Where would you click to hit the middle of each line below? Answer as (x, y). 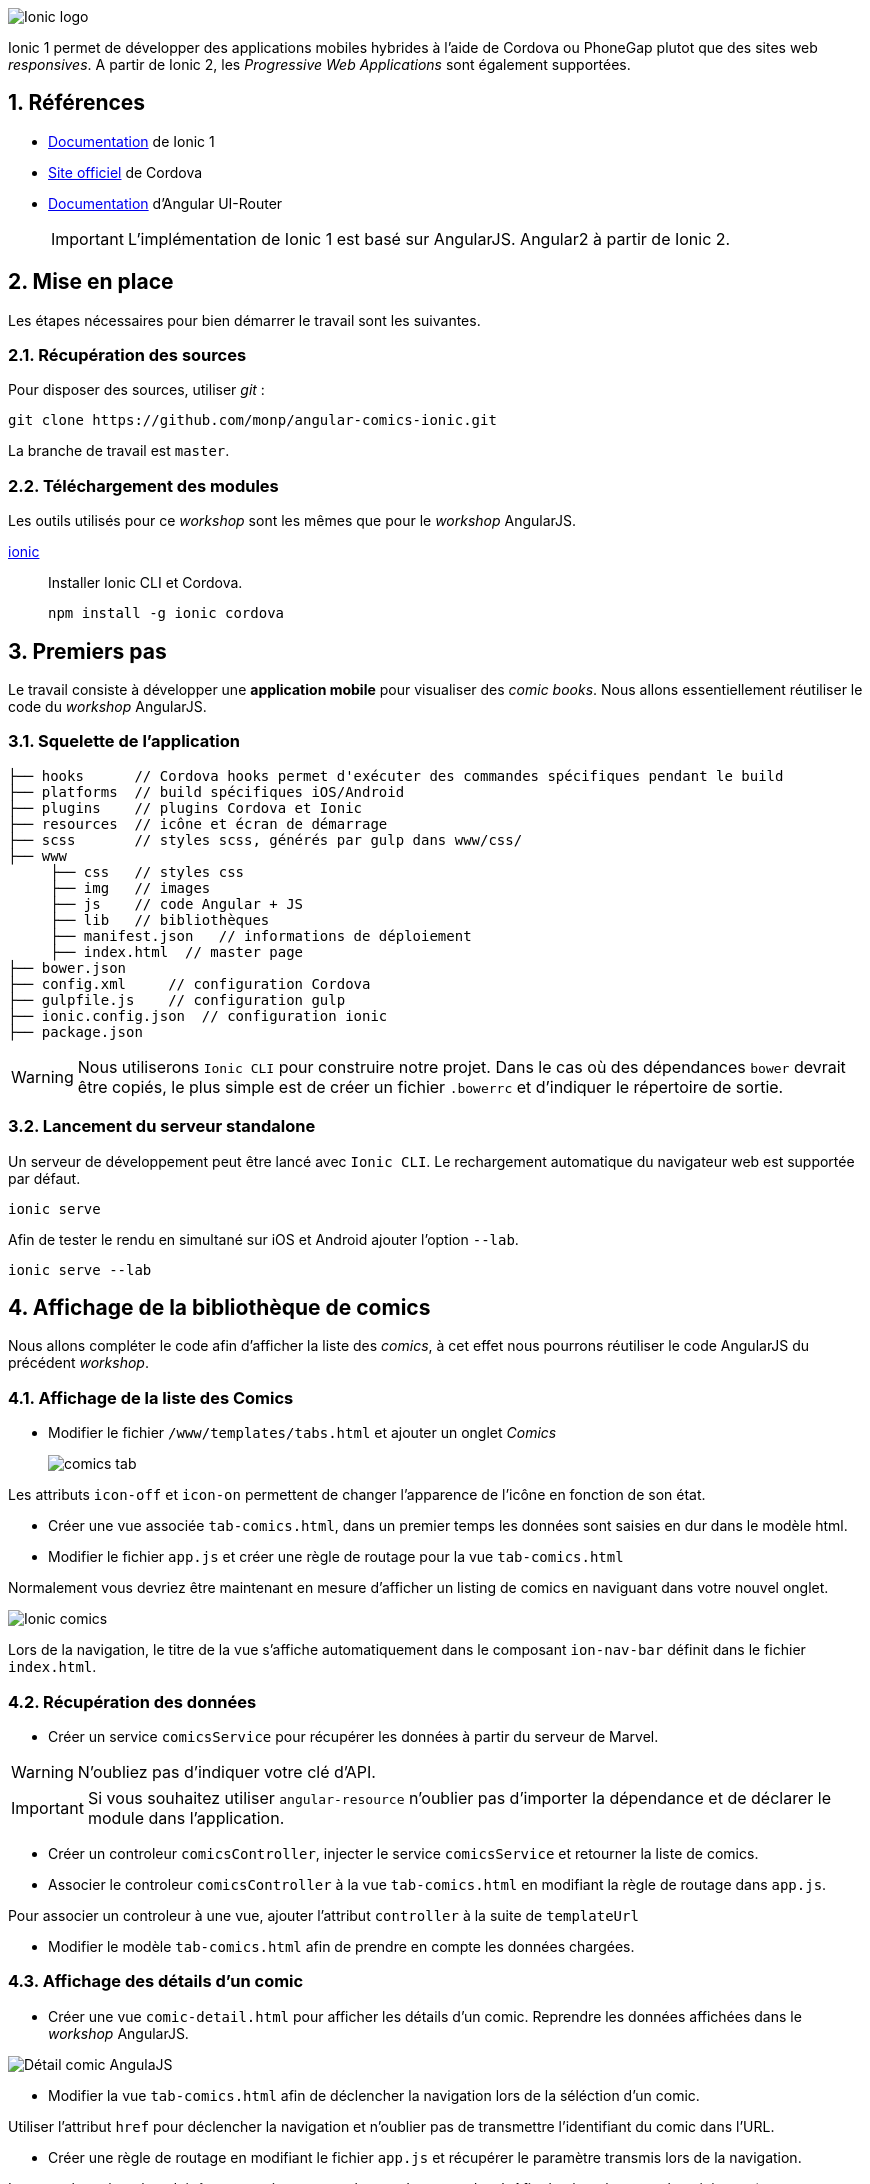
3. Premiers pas (87, 651)
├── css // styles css (147, 871)
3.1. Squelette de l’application (124, 741)
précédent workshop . (78, 1363)
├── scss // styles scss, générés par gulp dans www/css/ (265, 839)
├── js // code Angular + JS (177, 903)
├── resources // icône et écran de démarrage (198, 823)
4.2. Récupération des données (132, 1701)
